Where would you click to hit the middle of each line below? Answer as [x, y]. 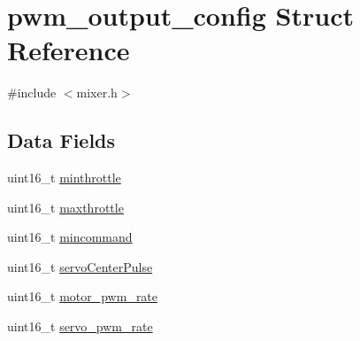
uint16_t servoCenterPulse [80, 266]
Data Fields [61, 140]
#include [32, 93]
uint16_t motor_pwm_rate [83, 296]
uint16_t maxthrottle [65, 207]
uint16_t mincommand [70, 237]
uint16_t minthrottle [64, 178]
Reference [69, 50]
